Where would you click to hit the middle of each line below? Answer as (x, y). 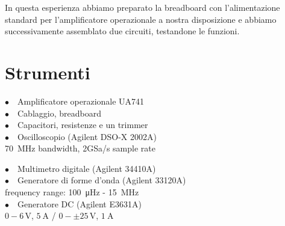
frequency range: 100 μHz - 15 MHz (72, 192)
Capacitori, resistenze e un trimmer (83, 125)
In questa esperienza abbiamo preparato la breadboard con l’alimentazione (142, 7)
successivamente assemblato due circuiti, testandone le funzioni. (122, 31)
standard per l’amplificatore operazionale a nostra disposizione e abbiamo (141, 19)
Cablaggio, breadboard (59, 113)
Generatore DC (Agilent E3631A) (80, 203)
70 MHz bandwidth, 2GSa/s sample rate (80, 148)
